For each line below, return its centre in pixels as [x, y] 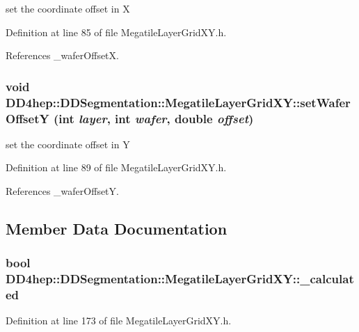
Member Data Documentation [117, 229]
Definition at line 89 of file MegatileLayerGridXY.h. [116, 167]
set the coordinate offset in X [68, 8]
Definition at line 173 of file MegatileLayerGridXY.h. [119, 321]
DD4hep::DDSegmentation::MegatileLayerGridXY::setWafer [178, 102]
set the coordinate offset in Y [68, 144]
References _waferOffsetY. [62, 191]
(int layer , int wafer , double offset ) [153, 118]
